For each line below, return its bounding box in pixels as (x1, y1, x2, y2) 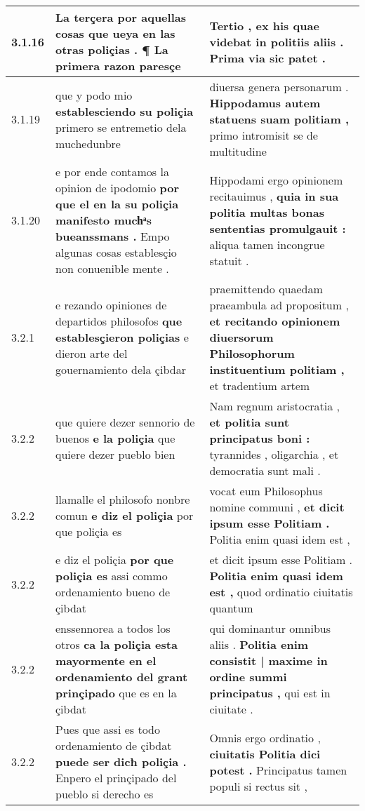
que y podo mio (55, 86, 133, 103)
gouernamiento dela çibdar (55, 361, 186, 377)
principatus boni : (209, 430, 310, 446)
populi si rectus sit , (209, 777, 307, 794)
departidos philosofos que (55, 313, 182, 329)
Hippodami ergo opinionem (209, 171, 343, 188)
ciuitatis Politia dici (209, 745, 321, 762)
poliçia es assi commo (55, 568, 168, 584)
